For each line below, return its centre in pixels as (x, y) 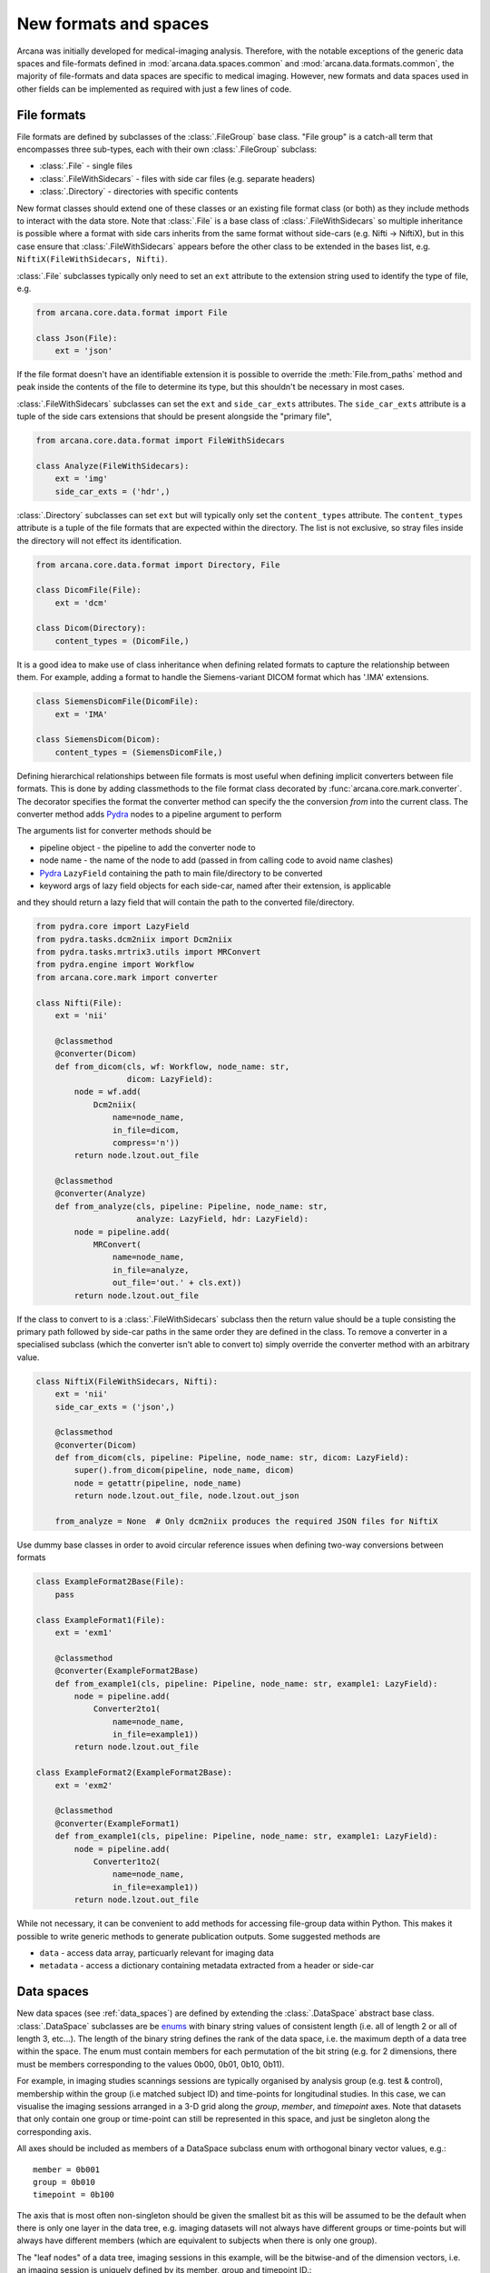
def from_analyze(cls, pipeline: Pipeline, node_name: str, (191, 1206)
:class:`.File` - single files (86, 166)
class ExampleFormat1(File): (101, 1620)
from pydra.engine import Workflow (115, 965)
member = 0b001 (67, 2169)
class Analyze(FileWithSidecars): (113, 466)
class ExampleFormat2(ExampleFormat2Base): (134, 1772)
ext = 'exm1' (84, 1632)
